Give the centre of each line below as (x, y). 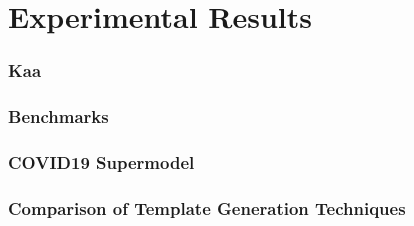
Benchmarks (58, 116)
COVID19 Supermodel (101, 161)
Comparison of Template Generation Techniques (207, 207)
